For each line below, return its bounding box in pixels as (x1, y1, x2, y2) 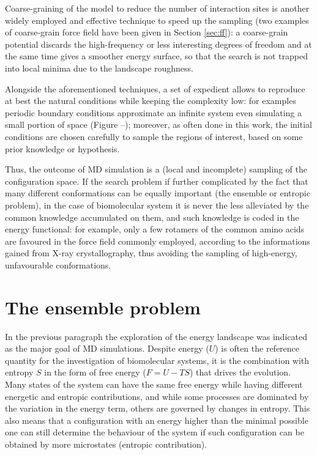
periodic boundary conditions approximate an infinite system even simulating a (5, 106, 302, 119)
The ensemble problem (5, 294, 201, 319)
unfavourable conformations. (5, 258, 111, 271)
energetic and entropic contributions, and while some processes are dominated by (5, 390, 309, 402)
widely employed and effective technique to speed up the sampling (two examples (5, 13, 309, 26)
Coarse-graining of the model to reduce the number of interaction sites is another (5, 2, 310, 14)
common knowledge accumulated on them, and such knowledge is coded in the (5, 210, 299, 223)
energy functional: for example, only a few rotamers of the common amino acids (5, 223, 305, 235)
